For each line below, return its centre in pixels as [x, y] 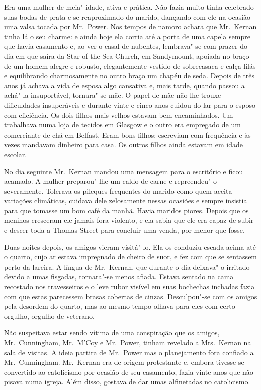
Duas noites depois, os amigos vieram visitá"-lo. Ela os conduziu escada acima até [130, 247]
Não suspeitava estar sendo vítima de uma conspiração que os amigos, [112, 333]
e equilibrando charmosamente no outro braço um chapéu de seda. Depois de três [129, 76]
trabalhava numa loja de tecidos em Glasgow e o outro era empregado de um [122, 125]
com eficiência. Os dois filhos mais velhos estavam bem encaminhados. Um [119, 115]
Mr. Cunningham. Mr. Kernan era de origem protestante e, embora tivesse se [124, 362]
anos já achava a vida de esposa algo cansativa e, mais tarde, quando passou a [124, 85]
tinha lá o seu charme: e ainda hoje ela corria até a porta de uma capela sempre [127, 36]
